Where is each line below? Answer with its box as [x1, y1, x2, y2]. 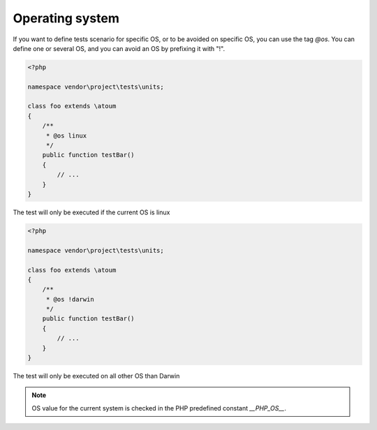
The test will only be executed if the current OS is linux [13, 208, 170, 216]
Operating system [13, 10, 120, 26]
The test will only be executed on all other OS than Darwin [13, 372, 180, 380]
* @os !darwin [45, 295, 94, 303]
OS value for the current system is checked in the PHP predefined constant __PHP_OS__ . [31, 403, 286, 412]
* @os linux [45, 131, 87, 140]
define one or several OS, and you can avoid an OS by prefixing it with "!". [13, 44, 226, 52]
